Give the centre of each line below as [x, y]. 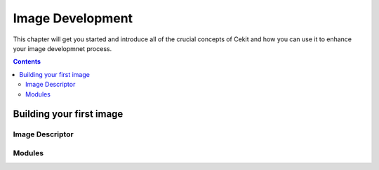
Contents [27, 62]
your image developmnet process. [62, 48]
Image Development [73, 18]
